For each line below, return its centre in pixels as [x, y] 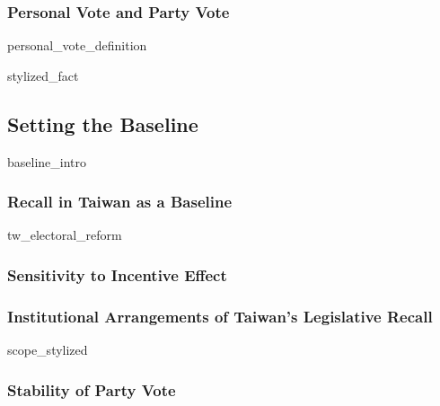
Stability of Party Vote [92, 389]
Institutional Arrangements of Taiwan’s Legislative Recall [220, 316]
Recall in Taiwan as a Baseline [120, 202]
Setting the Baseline [103, 124]
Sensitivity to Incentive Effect [117, 274]
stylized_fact [43, 75]
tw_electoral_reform [65, 235]
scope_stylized [48, 350]
